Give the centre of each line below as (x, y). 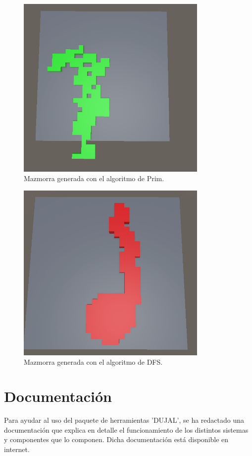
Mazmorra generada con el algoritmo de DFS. (93, 362)
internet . (17, 449)
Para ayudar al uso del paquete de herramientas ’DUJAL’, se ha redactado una (124, 420)
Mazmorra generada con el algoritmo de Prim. (94, 178)
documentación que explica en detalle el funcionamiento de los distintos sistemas (126, 429)
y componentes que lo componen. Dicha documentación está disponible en (116, 439)
